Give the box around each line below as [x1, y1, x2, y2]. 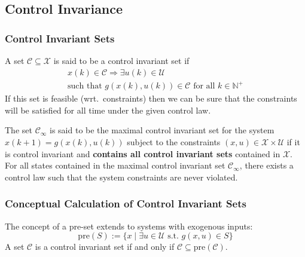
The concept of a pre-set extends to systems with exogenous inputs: [5, 219, 253, 232]
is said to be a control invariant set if [53, 54, 190, 66]
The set [5, 124, 32, 136]
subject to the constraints [127, 135, 221, 148]
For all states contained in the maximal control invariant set [5, 159, 225, 172]
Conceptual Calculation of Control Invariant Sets [5, 196, 246, 211]
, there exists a [239, 159, 294, 172]
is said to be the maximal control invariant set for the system [50, 124, 274, 136]
